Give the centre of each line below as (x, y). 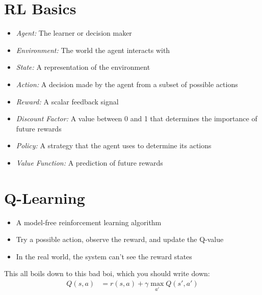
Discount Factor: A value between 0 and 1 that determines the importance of (137, 118)
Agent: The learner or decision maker (74, 33)
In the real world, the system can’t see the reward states (104, 256)
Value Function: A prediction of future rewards (89, 162)
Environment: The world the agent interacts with (93, 50)
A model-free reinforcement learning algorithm (89, 222)
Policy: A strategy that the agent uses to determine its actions (114, 145)
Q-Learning (45, 197)
